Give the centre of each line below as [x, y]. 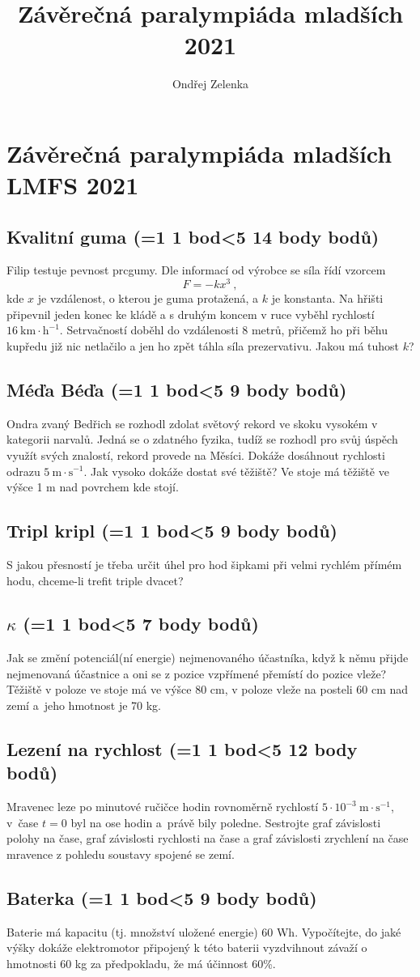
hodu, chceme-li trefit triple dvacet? [95, 580]
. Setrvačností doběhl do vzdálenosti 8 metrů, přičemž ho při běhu [224, 330]
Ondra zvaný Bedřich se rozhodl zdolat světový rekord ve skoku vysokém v [192, 423]
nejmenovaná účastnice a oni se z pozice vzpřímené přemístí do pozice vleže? [197, 673]
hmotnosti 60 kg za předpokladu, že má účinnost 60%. [141, 964]
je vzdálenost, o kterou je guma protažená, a [148, 298]
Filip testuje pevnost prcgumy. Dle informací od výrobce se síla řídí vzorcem [196, 270]
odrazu [23, 471]
